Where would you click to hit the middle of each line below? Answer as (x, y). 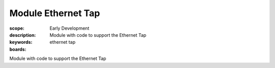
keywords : (21, 42)
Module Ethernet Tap (55, 13)
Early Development (70, 28)
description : (23, 35)
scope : (17, 28)
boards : (18, 49)
